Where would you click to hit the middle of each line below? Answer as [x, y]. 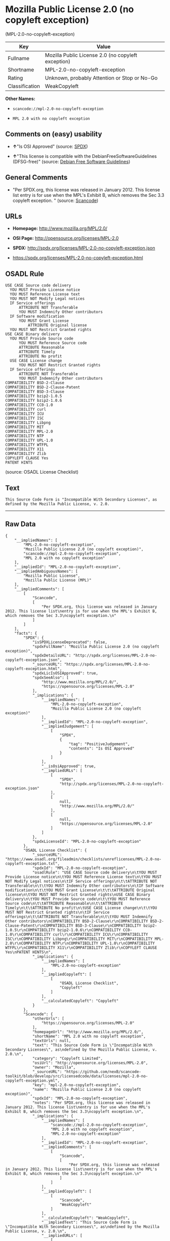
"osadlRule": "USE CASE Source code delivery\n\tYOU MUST [95, 872]
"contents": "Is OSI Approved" [102, 748]
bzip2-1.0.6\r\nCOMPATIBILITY [89, 930]
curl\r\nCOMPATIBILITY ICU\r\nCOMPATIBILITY [100, 934]
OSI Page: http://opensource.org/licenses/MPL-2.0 [66, 238]
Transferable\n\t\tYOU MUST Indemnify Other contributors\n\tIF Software [85, 886]
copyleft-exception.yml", [32, 1081]
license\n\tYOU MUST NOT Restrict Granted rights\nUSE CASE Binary [78, 894]
